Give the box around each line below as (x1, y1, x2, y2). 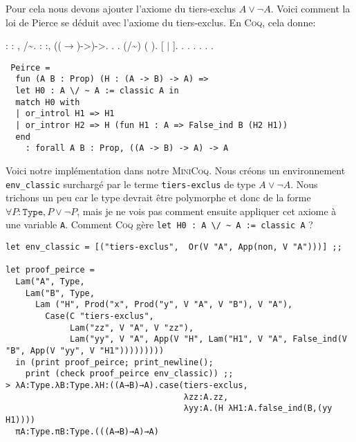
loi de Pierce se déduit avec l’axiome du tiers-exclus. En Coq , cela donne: (6, 15, 316, 29)
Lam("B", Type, (25, 288, 95, 298)
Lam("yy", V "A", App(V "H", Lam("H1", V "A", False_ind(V (70, 334, 347, 344)
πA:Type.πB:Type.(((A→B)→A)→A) (15, 426, 159, 436)
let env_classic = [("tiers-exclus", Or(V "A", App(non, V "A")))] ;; (6, 242, 342, 252)
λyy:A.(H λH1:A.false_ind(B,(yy (183, 403, 332, 414)
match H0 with (15, 97, 80, 107)
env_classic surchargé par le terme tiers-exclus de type (6, 176, 256, 191)
